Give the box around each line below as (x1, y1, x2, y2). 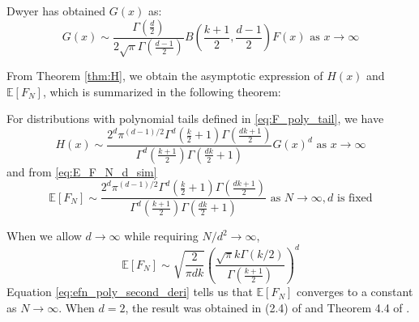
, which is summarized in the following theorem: (42, 83, 281, 100)
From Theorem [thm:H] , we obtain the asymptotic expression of (6, 67, 323, 84)
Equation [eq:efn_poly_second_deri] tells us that (6, 283, 253, 300)
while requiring (124, 227, 199, 244)
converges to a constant (297, 283, 413, 300)
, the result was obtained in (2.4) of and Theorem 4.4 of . (125, 299, 410, 316)
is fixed (337, 192, 373, 204)
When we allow (6, 227, 82, 244)
